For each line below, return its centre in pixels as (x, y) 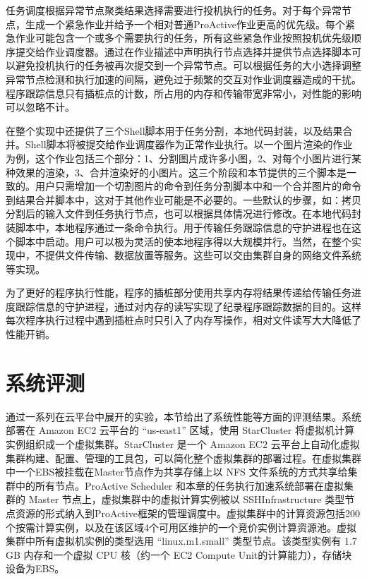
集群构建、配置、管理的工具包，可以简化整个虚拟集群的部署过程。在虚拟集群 (183, 458)
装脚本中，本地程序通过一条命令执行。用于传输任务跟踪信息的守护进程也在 (179, 227)
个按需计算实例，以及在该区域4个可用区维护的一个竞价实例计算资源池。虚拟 (181, 527)
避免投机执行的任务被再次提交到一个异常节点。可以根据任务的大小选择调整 (188, 65)
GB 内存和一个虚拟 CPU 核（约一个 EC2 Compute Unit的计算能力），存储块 (179, 554)
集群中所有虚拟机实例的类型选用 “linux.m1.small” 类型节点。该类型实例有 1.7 (181, 541)
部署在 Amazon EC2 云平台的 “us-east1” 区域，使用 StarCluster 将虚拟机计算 (180, 430)
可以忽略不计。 (40, 107)
